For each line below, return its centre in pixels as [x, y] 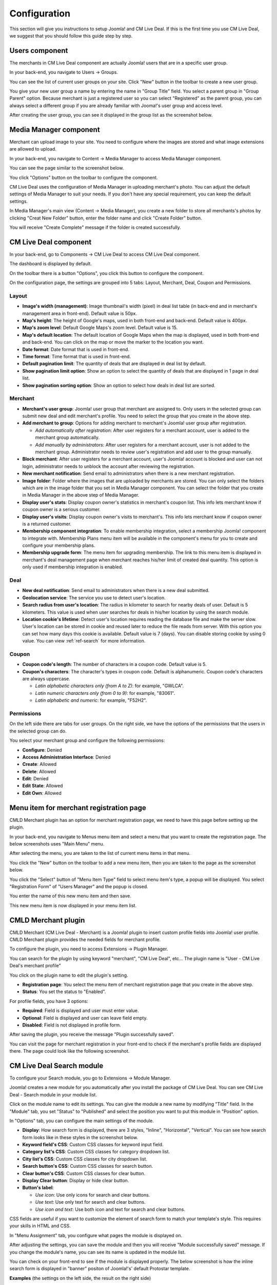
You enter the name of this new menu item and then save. [71, 896]
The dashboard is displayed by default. [51, 264]
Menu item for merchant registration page [78, 808]
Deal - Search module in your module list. [53, 1094]
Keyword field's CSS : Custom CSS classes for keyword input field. [93, 1145]
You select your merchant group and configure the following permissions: [87, 741]
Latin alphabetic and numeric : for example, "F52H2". [91, 700]
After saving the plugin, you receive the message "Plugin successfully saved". [92, 1034]
